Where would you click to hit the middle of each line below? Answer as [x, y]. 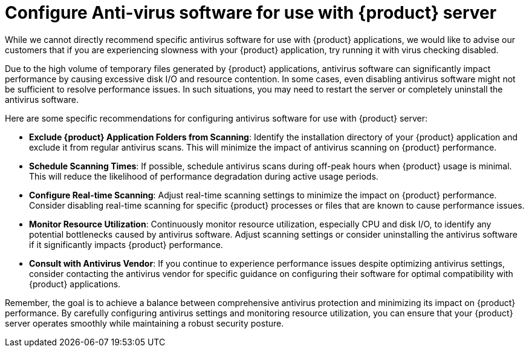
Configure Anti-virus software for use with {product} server [251, 13]
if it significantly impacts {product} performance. [126, 244]
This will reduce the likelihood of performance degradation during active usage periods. [204, 176]
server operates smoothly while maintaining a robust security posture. [144, 323]
